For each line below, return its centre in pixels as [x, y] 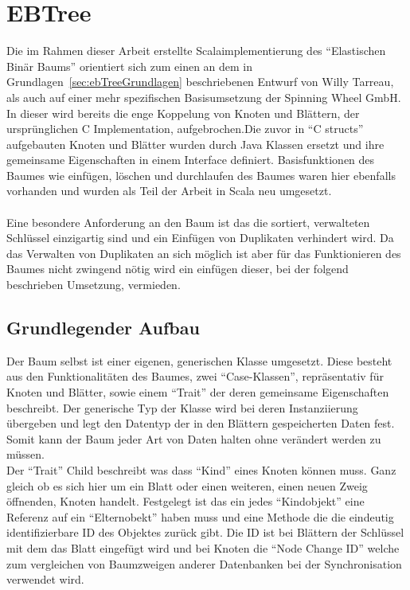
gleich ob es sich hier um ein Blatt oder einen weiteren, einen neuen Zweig [187, 485]
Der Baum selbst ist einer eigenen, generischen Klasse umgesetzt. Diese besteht [199, 360]
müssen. [25, 454]
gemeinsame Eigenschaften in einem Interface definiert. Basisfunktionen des [191, 160]
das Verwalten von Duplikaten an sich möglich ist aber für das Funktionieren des [204, 253]
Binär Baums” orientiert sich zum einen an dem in [130, 66]
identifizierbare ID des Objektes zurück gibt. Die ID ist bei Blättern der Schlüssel [205, 532]
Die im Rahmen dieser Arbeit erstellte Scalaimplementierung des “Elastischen [196, 51]
